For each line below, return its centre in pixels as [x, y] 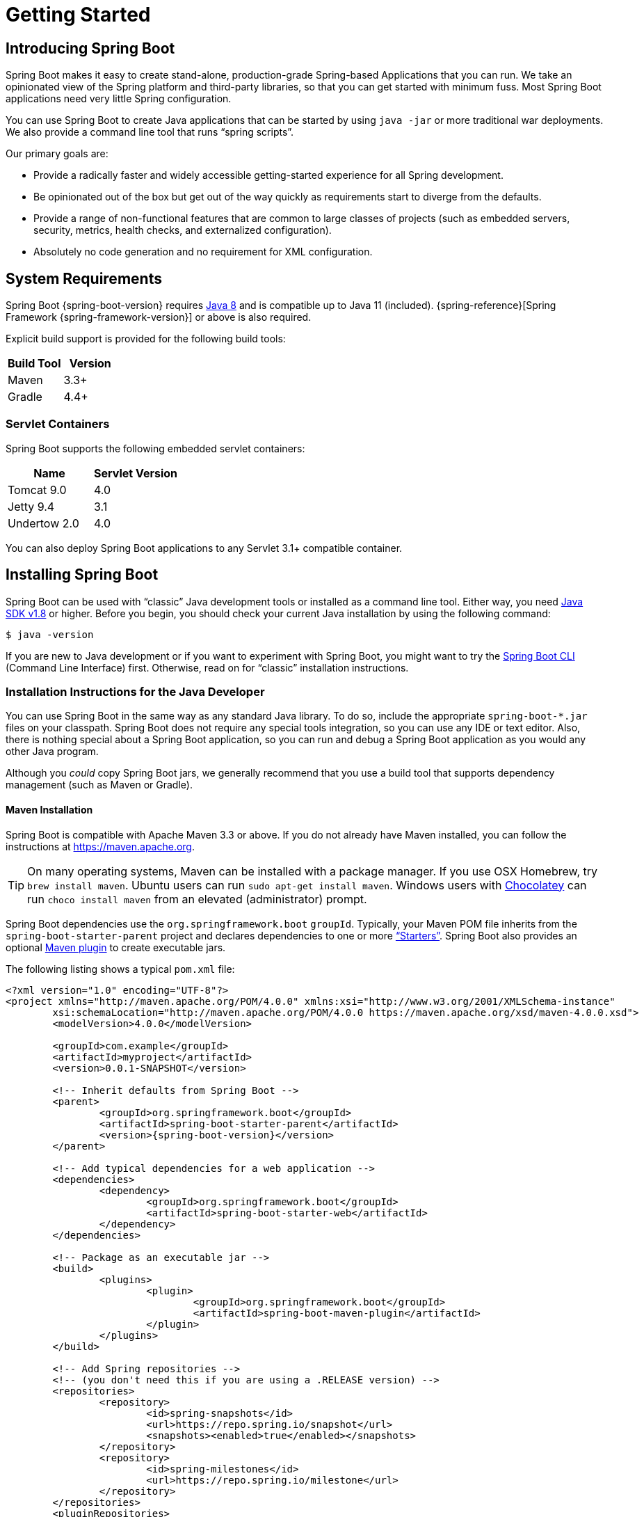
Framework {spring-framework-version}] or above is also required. [159, 317]
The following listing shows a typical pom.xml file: [120, 969]
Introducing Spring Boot [90, 48]
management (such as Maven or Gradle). [99, 785]
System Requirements [84, 278]
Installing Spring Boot [82, 575]
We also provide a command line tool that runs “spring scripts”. [150, 132]
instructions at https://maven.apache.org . [100, 846]
